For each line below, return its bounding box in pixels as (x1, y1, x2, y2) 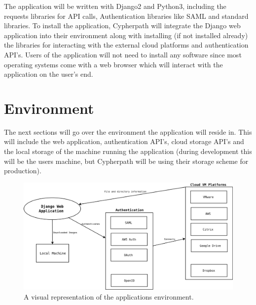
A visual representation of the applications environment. (24, 291, 194, 302)
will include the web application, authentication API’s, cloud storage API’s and (4, 136, 244, 147)
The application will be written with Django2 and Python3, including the (4, 1, 226, 11)
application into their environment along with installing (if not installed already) (4, 30, 248, 40)
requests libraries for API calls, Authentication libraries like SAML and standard (4, 10, 249, 21)
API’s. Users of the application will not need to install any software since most (4, 49, 242, 59)
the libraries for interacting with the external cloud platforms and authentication (4, 40, 249, 50)
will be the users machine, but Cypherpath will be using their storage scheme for (4, 155, 249, 166)
